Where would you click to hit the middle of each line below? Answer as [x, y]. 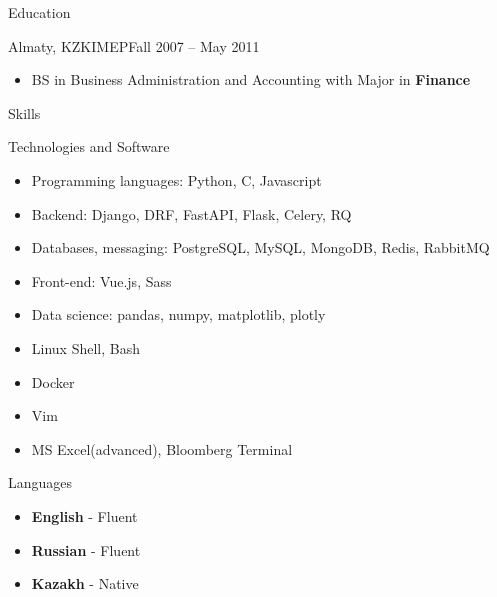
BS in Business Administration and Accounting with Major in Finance [251, 79]
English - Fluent [84, 515]
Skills [24, 112]
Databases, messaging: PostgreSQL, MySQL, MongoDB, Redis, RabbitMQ [260, 247]
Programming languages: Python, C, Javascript [176, 179]
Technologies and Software [89, 146]
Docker [53, 381]
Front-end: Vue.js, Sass [101, 280]
